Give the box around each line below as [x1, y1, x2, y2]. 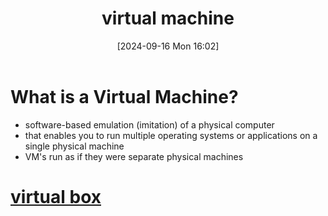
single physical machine [24, 140, 125, 152]
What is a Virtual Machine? [10, 85, 239, 108]
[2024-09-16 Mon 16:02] [116, 40, 220, 52]
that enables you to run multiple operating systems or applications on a [24, 129, 318, 141]
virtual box [10, 185, 102, 208]
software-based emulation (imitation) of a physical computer [24, 118, 275, 131]
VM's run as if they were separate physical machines [24, 150, 244, 162]
